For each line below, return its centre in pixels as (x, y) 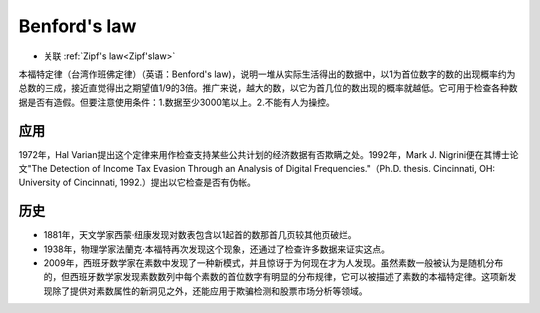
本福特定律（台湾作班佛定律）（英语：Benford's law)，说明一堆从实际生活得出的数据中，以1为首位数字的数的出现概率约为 (267, 74)
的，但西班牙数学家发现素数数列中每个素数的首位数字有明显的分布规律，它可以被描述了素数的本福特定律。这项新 (275, 277)
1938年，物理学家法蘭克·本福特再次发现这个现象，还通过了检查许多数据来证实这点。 (216, 249)
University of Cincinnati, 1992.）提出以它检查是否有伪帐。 (137, 182)
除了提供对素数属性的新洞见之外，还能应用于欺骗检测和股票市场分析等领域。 (209, 291)
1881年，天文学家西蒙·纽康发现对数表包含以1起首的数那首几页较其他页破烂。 (200, 235)
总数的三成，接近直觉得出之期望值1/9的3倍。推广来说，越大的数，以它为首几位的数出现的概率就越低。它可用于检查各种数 (268, 88)
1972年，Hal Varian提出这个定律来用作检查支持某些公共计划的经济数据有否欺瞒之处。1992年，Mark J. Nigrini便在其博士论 (268, 154)
